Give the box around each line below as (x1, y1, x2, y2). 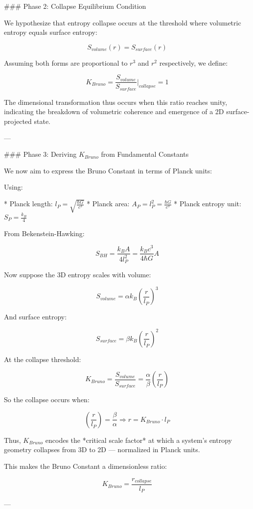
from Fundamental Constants (101, 149, 189, 159)
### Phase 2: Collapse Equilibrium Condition (4, 1, 146, 11)
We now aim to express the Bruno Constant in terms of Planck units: (4, 165, 212, 175)
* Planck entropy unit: (174, 198, 241, 209)
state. (34, 116, 51, 126)
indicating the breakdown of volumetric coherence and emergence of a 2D (4, 106, 224, 117)
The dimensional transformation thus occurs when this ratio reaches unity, (4, 97, 228, 107)
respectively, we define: (159, 57, 228, 68)
